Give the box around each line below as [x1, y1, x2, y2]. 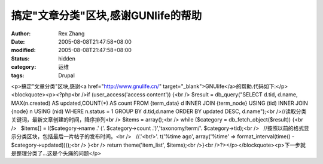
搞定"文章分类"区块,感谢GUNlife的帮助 [11, 9, 202, 22]
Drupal [58, 72, 75, 79]
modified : [11, 47, 36, 54]
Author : [11, 30, 31, 37]
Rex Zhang [58, 30, 85, 37]
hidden [58, 54, 76, 62]
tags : [11, 72, 25, 79]
